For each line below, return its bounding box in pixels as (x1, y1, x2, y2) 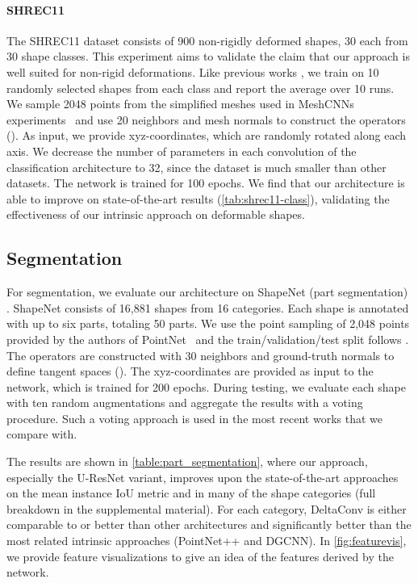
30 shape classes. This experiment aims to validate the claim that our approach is (6, 48, 410, 65)
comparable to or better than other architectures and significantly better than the (6, 516, 412, 533)
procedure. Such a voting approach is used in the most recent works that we (6, 409, 382, 426)
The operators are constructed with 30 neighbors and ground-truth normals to (6, 346, 395, 363)
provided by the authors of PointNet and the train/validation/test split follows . (6, 330, 409, 347)
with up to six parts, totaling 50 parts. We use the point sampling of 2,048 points (6, 315, 410, 332)
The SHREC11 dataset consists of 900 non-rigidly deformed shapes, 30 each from (6, 31, 408, 48)
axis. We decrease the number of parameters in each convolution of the (6, 142, 357, 159)
